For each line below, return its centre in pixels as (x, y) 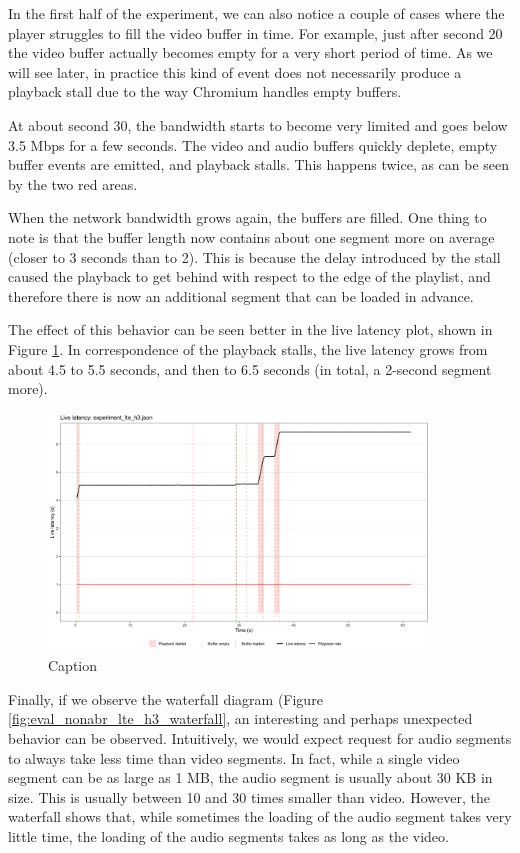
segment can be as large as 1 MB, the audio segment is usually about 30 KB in (250, 777)
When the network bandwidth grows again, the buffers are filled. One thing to (247, 217)
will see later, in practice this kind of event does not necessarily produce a (235, 71)
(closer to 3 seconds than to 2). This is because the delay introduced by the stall (254, 256)
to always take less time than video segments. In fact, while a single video (234, 757)
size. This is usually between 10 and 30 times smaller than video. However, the (249, 796)
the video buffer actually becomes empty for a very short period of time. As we (250, 52)
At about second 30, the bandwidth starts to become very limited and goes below (258, 124)
